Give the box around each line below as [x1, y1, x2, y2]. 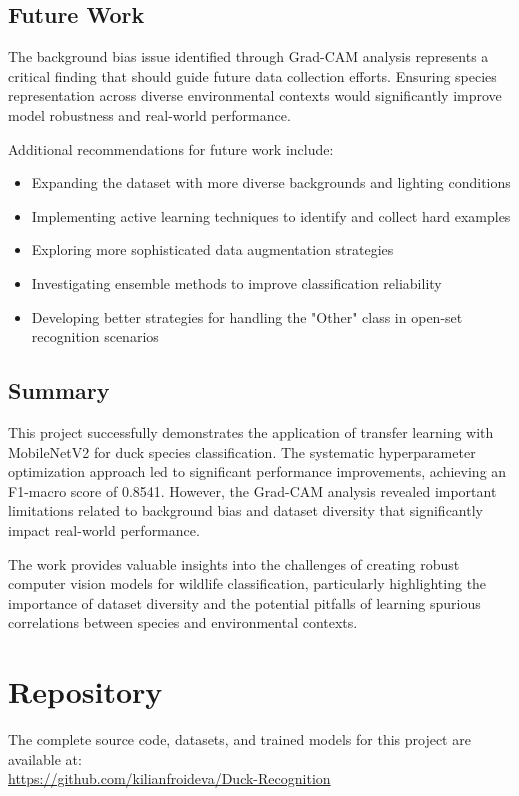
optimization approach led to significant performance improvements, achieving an [8, 461, 507, 482]
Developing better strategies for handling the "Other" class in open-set [31, 306, 463, 327]
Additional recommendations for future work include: [8, 138, 334, 159]
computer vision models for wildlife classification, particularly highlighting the [8, 573, 487, 594]
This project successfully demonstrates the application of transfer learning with [8, 421, 494, 442]
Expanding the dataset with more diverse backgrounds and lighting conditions [31, 172, 511, 193]
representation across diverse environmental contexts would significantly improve [8, 85, 502, 106]
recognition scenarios [31, 326, 159, 347]
